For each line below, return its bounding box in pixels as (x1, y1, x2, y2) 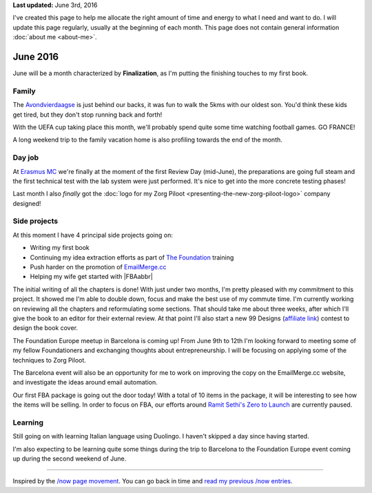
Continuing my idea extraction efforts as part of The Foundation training (30, 253, 234, 262)
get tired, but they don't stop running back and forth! (12, 110, 163, 119)
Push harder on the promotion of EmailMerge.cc (30, 263, 167, 271)
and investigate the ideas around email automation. (12, 378, 158, 387)
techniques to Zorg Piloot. (12, 356, 86, 364)
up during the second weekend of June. (12, 454, 127, 463)
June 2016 (12, 50, 59, 62)
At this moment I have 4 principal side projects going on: (12, 231, 174, 239)
